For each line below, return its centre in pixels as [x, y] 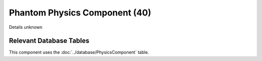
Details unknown [26, 27]
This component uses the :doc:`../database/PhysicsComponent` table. [79, 52]
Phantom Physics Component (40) [80, 13]
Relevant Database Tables [49, 41]
